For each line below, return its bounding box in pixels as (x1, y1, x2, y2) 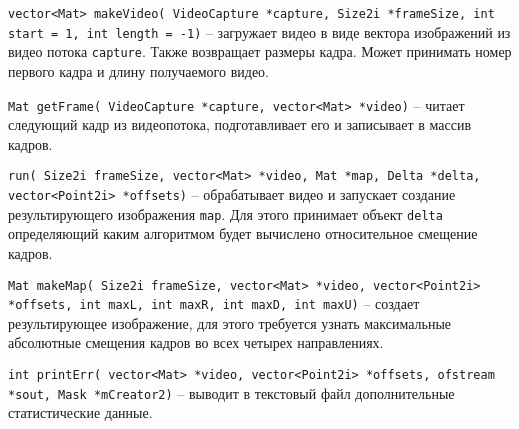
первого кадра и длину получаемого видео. (8, 60, 269, 81)
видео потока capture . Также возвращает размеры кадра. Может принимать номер (8, 41, 512, 62)
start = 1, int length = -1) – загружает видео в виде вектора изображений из (8, 21, 511, 42)
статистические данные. (8, 402, 153, 423)
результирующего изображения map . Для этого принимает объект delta (8, 203, 443, 224)
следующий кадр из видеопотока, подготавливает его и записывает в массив (8, 114, 472, 135)
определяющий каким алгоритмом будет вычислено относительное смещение (8, 223, 478, 244)
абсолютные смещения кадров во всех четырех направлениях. (8, 332, 384, 353)
